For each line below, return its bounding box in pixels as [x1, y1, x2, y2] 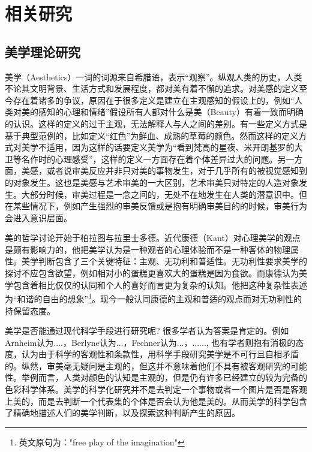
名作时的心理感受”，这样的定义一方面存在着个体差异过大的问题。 [21, 152, 278, 165]
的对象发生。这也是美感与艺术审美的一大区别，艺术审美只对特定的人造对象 [5, 176, 299, 188]
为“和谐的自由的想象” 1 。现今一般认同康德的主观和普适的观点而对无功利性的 [5, 291, 302, 305]
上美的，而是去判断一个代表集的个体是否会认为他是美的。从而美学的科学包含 [5, 394, 307, 407]
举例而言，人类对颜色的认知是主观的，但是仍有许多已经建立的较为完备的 [21, 371, 307, 384]
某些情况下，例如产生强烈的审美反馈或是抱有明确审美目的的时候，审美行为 [13, 200, 307, 212]
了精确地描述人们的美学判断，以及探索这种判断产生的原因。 [5, 406, 240, 419]
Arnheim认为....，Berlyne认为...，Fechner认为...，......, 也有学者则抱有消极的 [5, 336, 296, 348]
